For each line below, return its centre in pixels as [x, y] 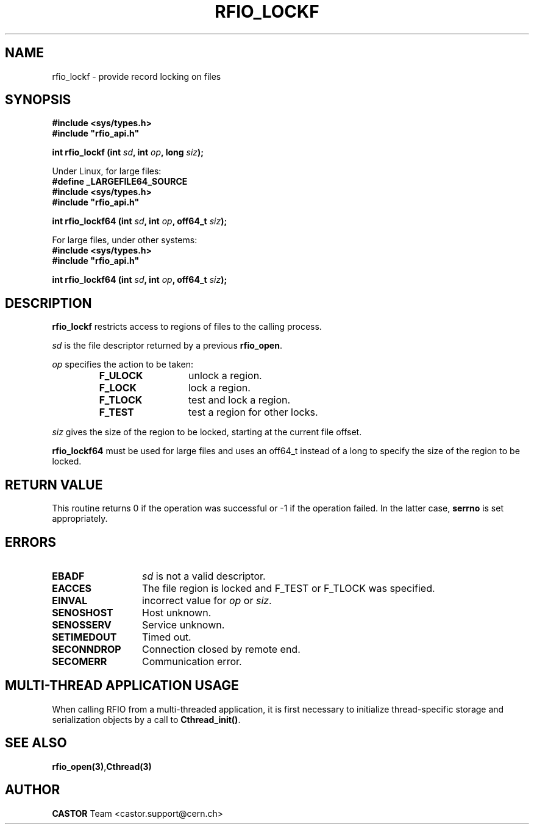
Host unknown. [176, 612]
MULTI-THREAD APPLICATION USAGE [122, 686]
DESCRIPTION [48, 303]
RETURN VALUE [54, 485]
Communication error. [192, 661]
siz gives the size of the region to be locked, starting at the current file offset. [207, 432]
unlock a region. [225, 376]
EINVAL [70, 600]
